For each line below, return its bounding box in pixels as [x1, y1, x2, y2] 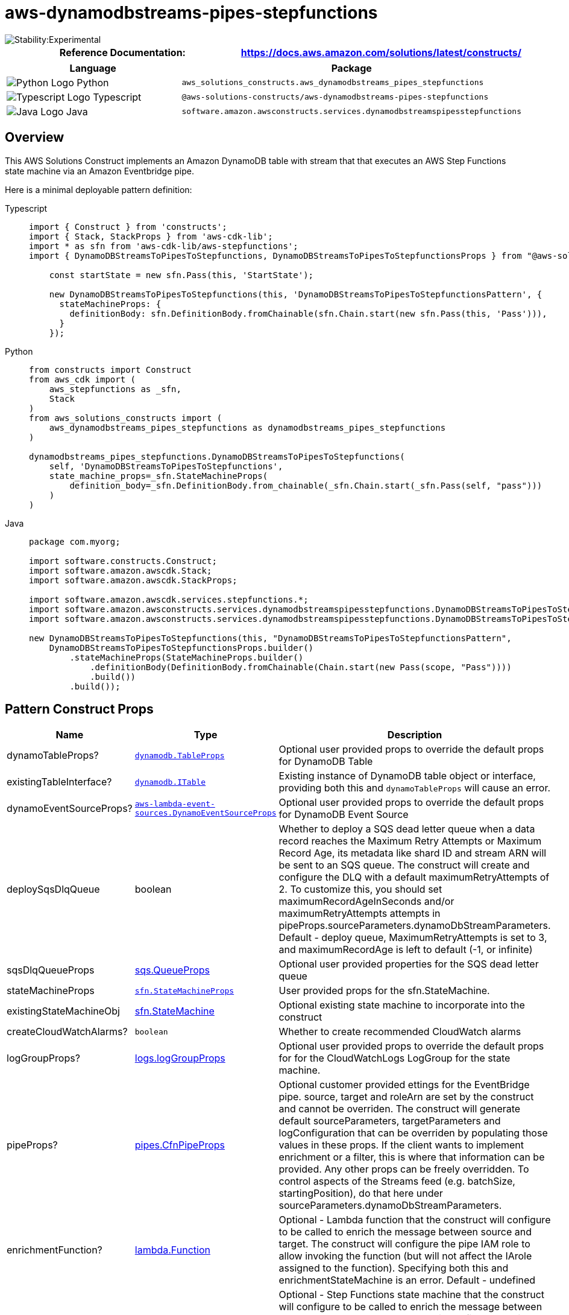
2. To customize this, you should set [278, 883, 442, 896]
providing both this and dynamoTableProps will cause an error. [278, 782, 551, 794]
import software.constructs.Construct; [29, 556, 217, 566]
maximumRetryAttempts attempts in [278, 907, 441, 920]
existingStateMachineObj [7, 1005, 120, 1018]
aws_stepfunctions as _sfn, [49, 384, 181, 394]
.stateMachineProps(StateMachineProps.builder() [69, 652, 304, 662]
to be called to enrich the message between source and [278, 1226, 532, 1238]
